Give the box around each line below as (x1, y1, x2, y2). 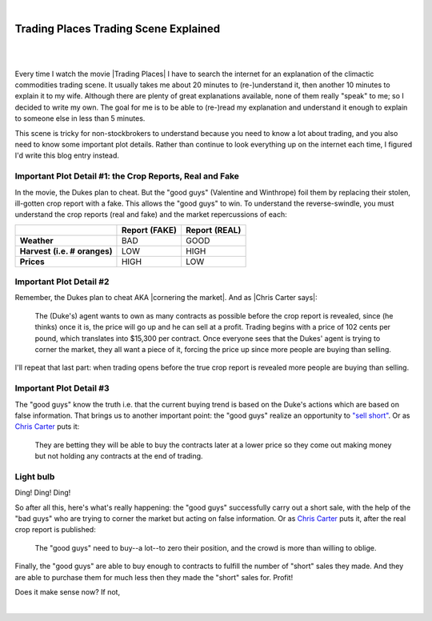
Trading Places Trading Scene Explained (14, 22, 220, 35)
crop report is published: (14, 525, 96, 535)
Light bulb (14, 471, 55, 482)
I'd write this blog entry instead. (14, 150, 120, 160)
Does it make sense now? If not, (14, 587, 120, 597)
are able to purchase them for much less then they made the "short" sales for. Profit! (14, 572, 294, 582)
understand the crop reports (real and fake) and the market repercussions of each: (14, 210, 287, 219)
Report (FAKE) (121, 224, 178, 235)
